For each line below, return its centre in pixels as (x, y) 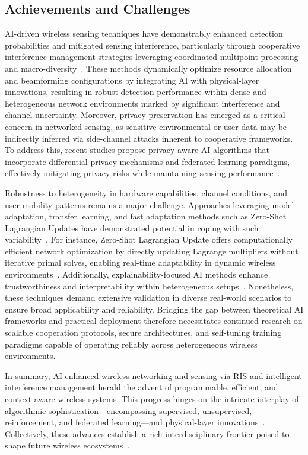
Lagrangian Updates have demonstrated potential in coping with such (132, 227)
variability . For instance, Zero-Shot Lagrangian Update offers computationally (149, 239)
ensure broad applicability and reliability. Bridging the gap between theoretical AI (154, 309)
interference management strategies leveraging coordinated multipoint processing (152, 57)
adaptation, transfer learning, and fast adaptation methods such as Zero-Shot (146, 216)
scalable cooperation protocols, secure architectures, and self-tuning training (143, 332)
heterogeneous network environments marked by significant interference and (142, 103)
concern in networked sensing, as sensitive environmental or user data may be (146, 126)
